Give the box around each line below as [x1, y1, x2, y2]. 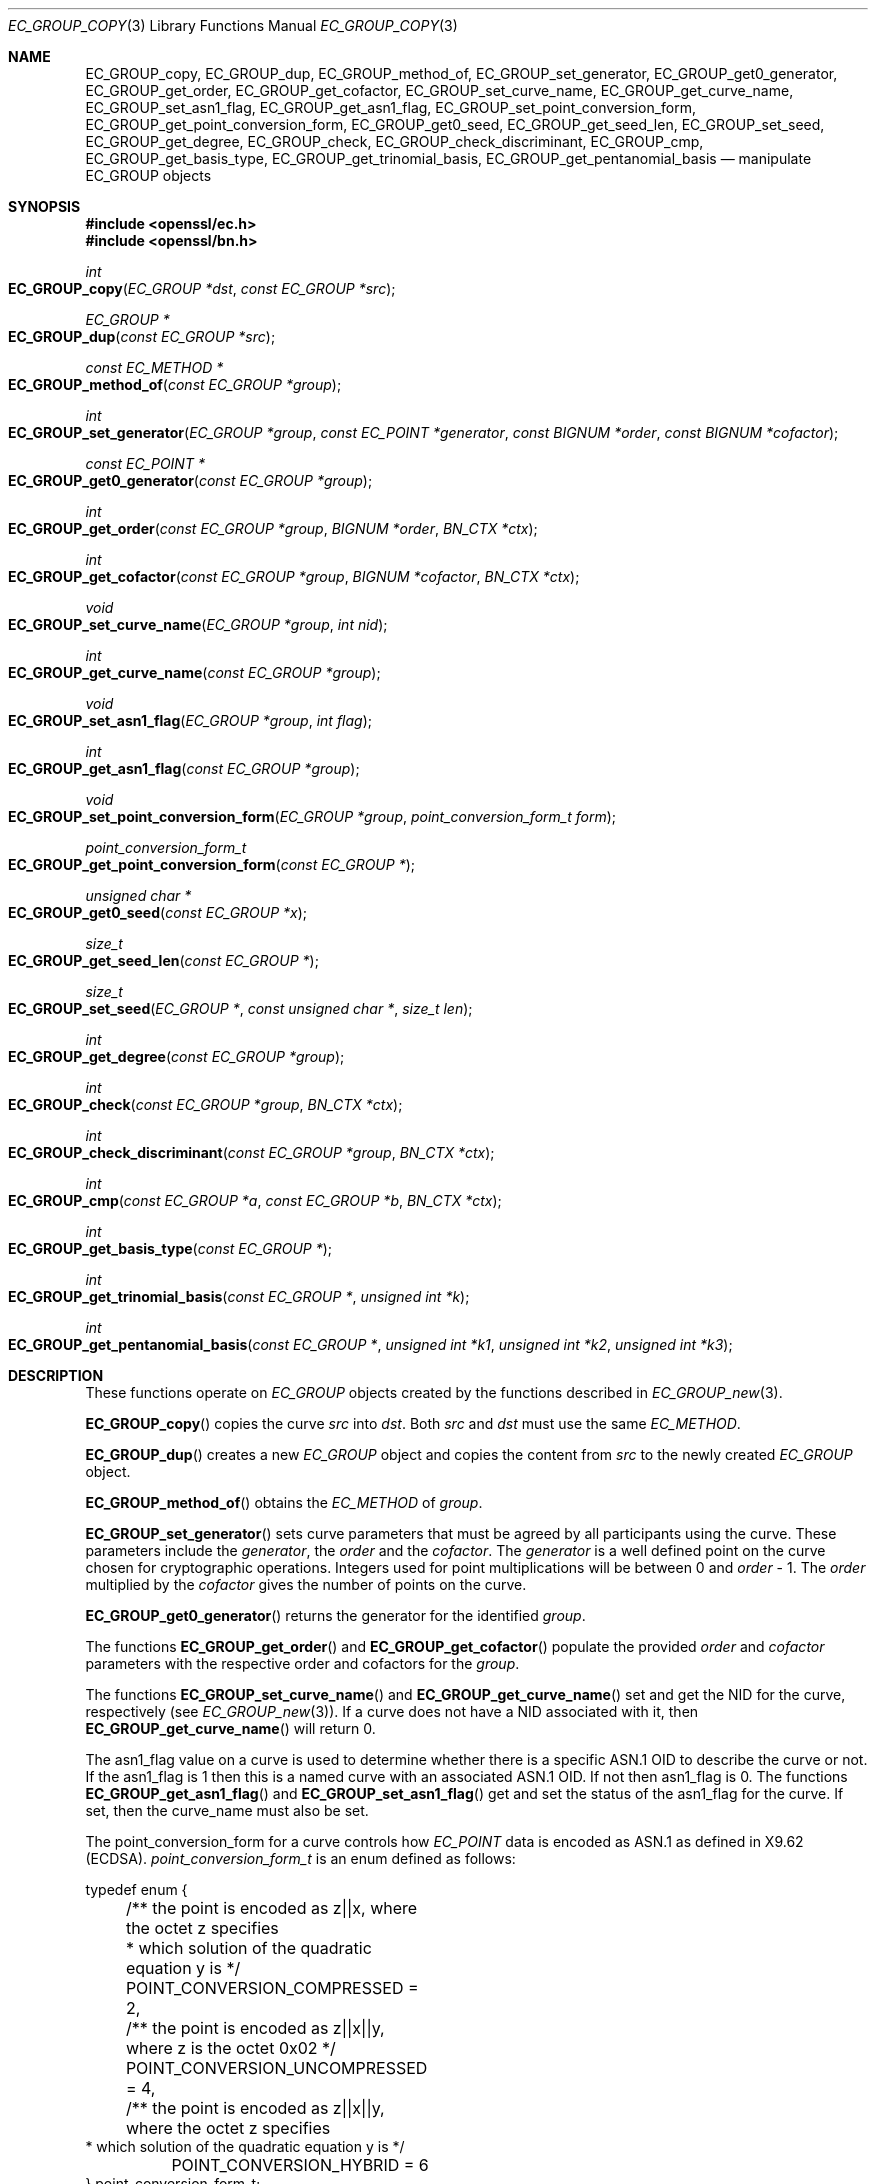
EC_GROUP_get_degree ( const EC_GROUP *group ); [8, 1048, 345, 1065]
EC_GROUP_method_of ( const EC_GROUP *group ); [8, 376, 342, 393]
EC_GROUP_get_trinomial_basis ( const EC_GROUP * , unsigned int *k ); [8, 1288, 470, 1305]
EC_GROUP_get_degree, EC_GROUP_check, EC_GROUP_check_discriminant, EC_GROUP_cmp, [85, 133, 704, 150]
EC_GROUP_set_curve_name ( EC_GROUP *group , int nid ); [8, 616, 388, 633]
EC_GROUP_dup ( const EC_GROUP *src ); [8, 328, 276, 345]
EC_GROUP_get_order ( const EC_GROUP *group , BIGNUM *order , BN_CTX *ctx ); [8, 520, 538, 537]
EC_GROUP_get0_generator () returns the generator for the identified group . [85, 1607, 586, 1624]
